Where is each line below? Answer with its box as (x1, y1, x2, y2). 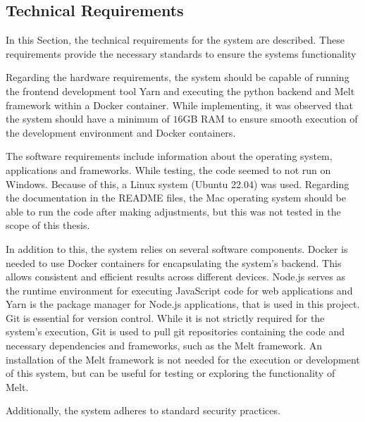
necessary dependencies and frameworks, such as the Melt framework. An (6, 338, 323, 353)
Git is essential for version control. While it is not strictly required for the (6, 310, 325, 325)
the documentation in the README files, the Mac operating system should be (6, 190, 346, 205)
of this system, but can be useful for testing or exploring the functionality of (6, 366, 335, 380)
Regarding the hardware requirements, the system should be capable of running (6, 70, 349, 85)
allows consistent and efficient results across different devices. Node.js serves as (6, 269, 346, 284)
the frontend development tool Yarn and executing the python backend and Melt (6, 83, 355, 98)
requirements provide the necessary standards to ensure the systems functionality (6, 46, 357, 61)
